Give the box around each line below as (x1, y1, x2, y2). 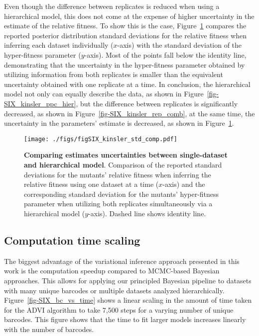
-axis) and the (162, 179, 205, 189)
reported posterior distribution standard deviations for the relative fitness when (4, 30, 247, 40)
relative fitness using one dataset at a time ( (24, 179, 159, 189)
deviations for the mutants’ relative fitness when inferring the (24, 169, 211, 179)
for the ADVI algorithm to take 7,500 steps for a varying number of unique (4, 304, 234, 315)
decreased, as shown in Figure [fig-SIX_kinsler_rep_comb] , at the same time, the (4, 108, 255, 118)
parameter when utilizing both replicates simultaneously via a (24, 198, 213, 209)
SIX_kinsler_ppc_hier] (4, 98, 76, 108)
